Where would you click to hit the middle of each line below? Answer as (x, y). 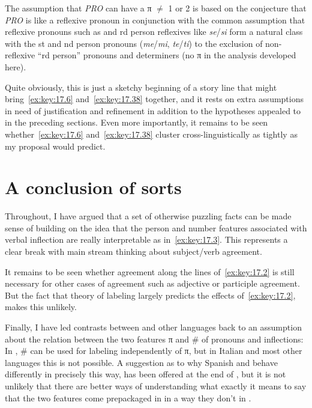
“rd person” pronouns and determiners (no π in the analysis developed (167, 55)
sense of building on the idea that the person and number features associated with (156, 227)
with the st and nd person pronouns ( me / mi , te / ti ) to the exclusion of (134, 43)
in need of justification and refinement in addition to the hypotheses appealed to (153, 110)
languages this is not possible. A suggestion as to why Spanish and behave (141, 362)
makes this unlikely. (41, 307)
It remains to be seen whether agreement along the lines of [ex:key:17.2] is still (150, 271)
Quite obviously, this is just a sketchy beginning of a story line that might (141, 87)
